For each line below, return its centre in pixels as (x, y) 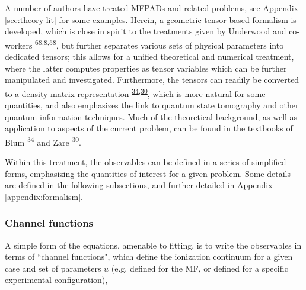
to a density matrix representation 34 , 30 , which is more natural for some (135, 92)
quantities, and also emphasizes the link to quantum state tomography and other (152, 105)
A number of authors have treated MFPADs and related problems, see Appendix (152, 8)
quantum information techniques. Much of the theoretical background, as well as (151, 116)
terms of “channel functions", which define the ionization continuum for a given (149, 257)
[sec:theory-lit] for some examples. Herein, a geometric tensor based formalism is (151, 19)
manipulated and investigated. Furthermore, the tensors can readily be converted (152, 80)
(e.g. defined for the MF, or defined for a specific (200, 268)
